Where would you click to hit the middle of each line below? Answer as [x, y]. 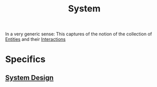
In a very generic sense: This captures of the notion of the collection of [78, 34]
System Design [29, 78]
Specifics [25, 59]
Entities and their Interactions [36, 39]
